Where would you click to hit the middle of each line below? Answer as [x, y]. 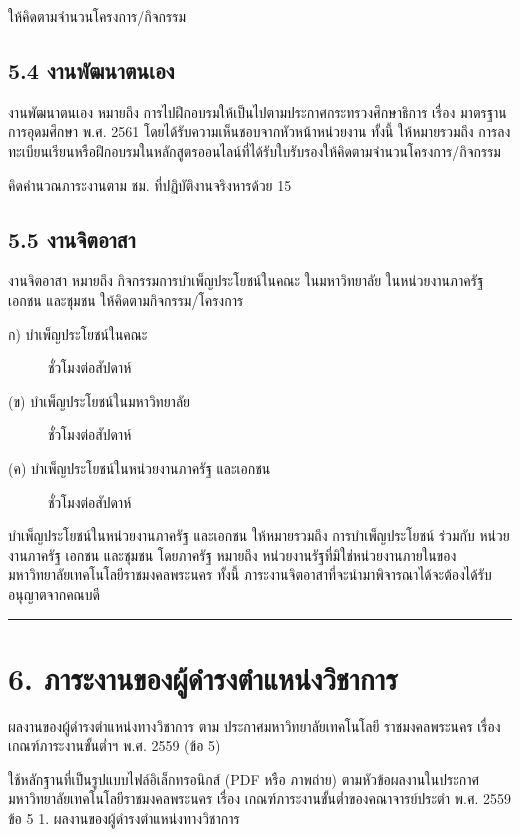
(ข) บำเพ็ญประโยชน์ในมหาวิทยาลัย [99, 400]
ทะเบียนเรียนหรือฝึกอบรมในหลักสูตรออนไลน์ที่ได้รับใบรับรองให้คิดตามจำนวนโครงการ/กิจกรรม [254, 150]
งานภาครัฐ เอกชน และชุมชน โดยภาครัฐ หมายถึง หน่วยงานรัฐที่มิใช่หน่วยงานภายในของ [232, 554]
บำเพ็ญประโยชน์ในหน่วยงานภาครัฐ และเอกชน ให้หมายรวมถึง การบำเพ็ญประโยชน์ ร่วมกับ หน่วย [259, 535]
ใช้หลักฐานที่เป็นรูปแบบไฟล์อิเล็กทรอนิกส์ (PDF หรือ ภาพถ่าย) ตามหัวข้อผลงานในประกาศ [244, 778]
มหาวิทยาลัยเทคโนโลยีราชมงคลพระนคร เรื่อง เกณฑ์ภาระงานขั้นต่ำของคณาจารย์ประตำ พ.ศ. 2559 [260, 798]
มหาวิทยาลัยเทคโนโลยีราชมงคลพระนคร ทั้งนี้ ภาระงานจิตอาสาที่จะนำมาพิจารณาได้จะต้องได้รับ [250, 574]
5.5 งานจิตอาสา [72, 238]
